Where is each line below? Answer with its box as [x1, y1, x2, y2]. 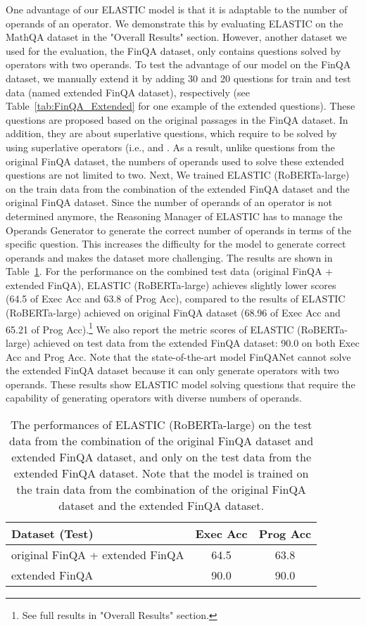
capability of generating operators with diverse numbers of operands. [6, 390, 302, 405]
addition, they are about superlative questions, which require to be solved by [6, 126, 337, 141]
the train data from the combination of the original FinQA [16, 480, 306, 497]
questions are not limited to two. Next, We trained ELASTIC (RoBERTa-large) [6, 167, 350, 182]
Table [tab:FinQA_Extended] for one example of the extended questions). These [6, 98, 355, 113]
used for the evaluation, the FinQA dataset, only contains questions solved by [6, 43, 341, 58]
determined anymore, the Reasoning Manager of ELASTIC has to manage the [6, 208, 343, 223]
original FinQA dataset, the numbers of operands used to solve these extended [6, 153, 344, 168]
